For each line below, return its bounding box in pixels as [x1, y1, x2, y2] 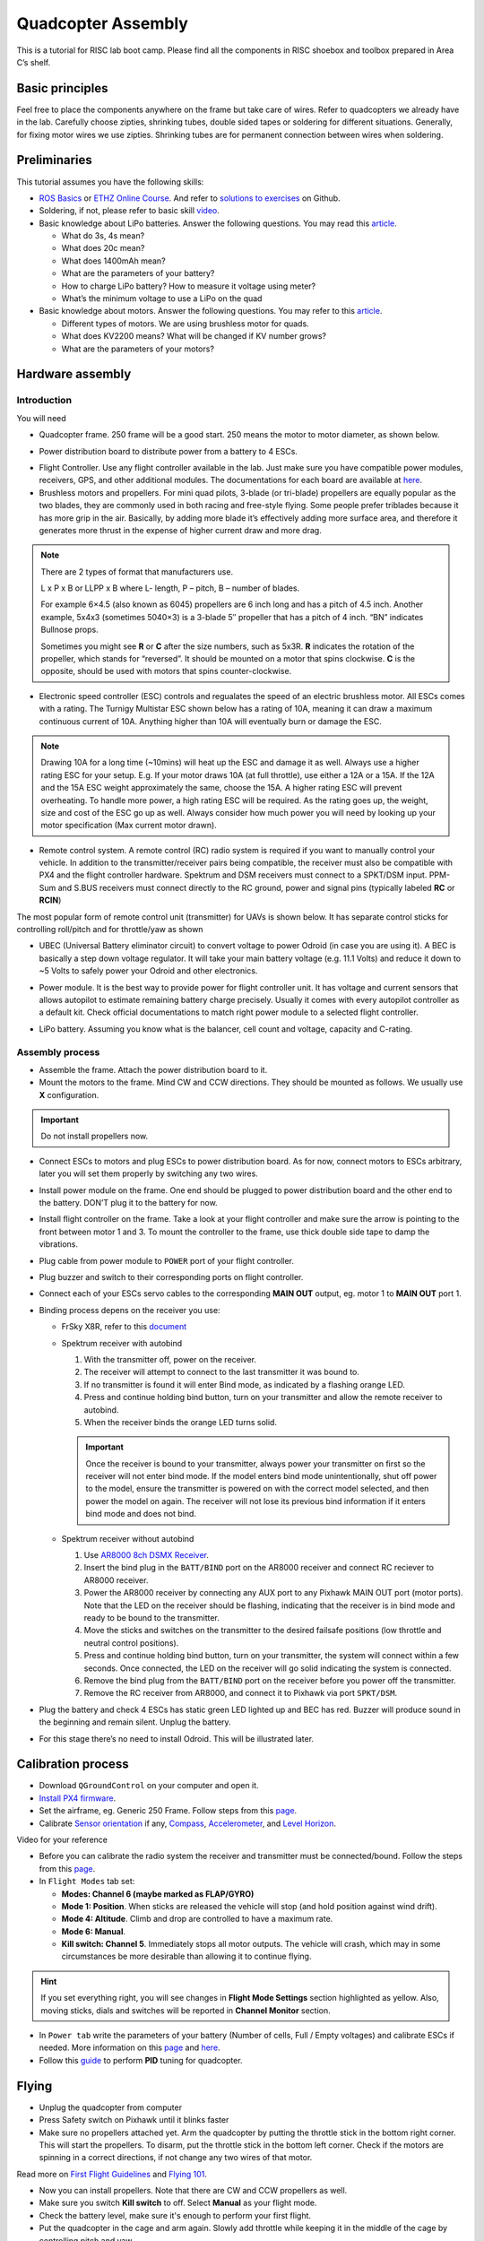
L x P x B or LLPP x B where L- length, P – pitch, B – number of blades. [40, 583, 300, 593]
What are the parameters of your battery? [61, 268, 215, 279]
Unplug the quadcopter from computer [39, 2102, 183, 2113]
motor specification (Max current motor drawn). [40, 820, 217, 831]
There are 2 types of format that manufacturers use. [40, 566, 233, 577]
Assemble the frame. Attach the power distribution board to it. [39, 1064, 268, 1075]
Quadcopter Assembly [16, 13, 188, 33]
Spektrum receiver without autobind [61, 1533, 194, 1544]
